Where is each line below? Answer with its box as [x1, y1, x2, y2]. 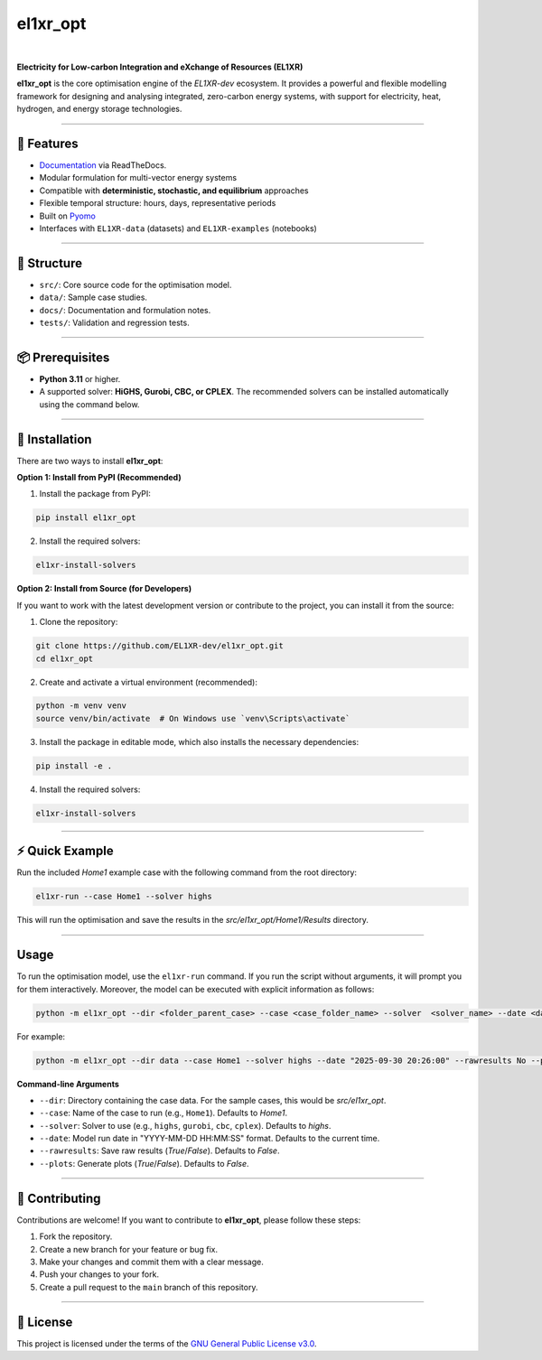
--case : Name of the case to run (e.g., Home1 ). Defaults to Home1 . [39, 1107, 288, 1119]
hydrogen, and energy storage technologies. [16, 104, 182, 115]
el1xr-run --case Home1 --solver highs [35, 891, 212, 902]
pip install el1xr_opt [35, 513, 136, 523]
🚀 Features [16, 135, 79, 151]
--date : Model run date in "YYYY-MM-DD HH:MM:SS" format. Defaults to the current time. [39, 1133, 380, 1144]
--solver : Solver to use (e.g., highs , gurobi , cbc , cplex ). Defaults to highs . [39, 1120, 332, 1131]
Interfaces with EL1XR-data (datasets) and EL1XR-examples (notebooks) [39, 222, 318, 234]
